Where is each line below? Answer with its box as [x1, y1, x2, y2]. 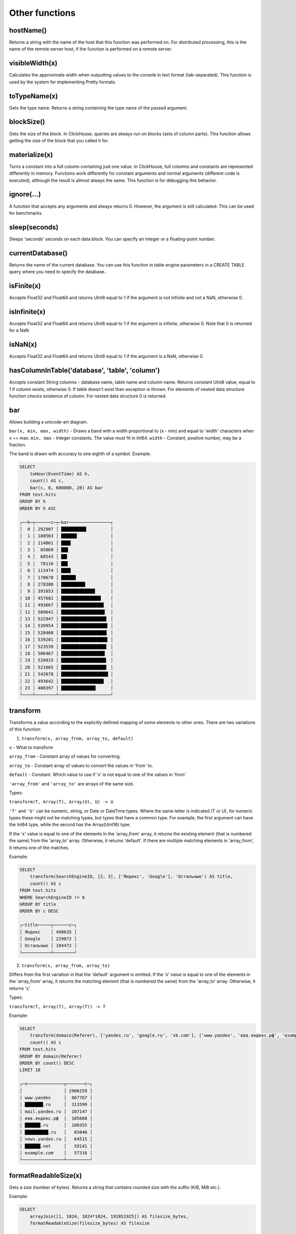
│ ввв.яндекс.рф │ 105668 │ [19, 1116, 93, 1121]
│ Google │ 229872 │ [19, 936, 77, 941]
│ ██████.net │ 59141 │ [19, 1143, 93, 1149]
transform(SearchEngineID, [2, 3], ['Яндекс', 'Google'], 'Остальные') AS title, [30, 874, 233, 880]
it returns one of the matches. [9, 845, 70, 850]
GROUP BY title [19, 901, 56, 907]
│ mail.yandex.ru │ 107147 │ [19, 1109, 93, 1114]
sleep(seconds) [9, 223, 59, 231]
